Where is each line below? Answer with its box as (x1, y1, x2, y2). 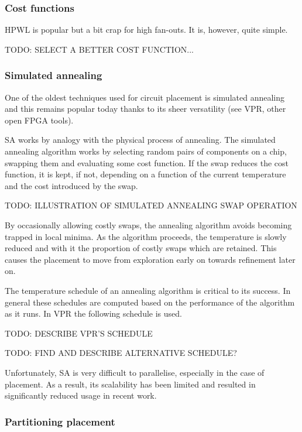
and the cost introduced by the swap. (5, 179, 138, 191)
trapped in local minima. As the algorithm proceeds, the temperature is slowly (5, 230, 287, 242)
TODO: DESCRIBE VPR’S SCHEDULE (5, 327, 153, 339)
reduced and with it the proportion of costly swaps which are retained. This (5, 242, 277, 254)
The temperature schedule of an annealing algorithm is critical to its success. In (5, 284, 291, 296)
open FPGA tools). (5, 114, 74, 126)
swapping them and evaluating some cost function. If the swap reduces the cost (5, 156, 289, 169)
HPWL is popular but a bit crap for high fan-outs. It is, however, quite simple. (5, 23, 288, 36)
